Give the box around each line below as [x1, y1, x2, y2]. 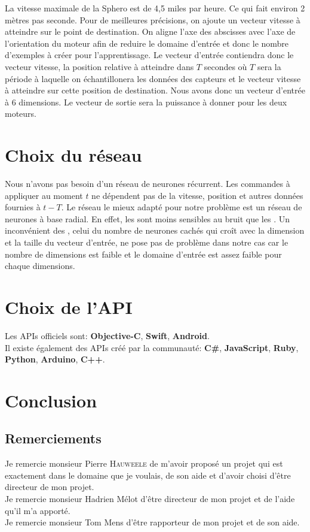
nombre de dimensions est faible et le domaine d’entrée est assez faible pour [5, 247, 282, 260]
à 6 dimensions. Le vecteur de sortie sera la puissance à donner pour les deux [5, 95, 287, 108]
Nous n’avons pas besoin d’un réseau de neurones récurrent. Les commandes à [5, 177, 290, 190]
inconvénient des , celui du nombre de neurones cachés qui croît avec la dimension [5, 224, 305, 237]
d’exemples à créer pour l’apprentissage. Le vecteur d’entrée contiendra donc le [5, 49, 294, 61]
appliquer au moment [5, 189, 83, 201]
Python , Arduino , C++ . [5, 353, 105, 365]
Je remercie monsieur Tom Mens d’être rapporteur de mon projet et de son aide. [5, 516, 300, 528]
